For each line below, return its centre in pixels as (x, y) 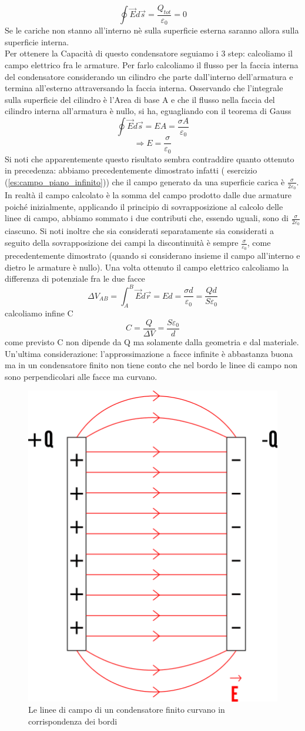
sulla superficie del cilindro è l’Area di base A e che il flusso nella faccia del (140, 99)
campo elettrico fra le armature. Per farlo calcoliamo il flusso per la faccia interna (152, 65)
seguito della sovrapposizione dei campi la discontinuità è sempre (122, 243)
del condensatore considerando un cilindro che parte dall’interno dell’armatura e (149, 76)
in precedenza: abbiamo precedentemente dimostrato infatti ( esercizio (131, 170)
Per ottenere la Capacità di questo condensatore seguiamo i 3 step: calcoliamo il (149, 53)
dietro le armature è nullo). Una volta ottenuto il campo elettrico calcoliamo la (147, 267)
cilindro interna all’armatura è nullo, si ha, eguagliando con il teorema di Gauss (148, 111)
